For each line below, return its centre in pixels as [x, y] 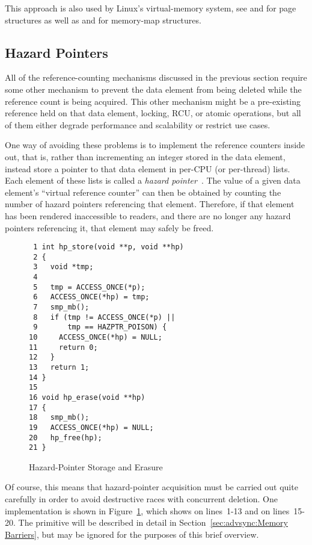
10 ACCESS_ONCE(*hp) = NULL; [96, 338]
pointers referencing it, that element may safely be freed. [109, 227]
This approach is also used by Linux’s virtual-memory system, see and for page [151, 8]
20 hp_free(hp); [66, 438]
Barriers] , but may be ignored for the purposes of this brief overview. [132, 534]
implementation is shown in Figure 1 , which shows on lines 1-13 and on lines [147, 510]
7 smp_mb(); [61, 307]
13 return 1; [59, 367]
